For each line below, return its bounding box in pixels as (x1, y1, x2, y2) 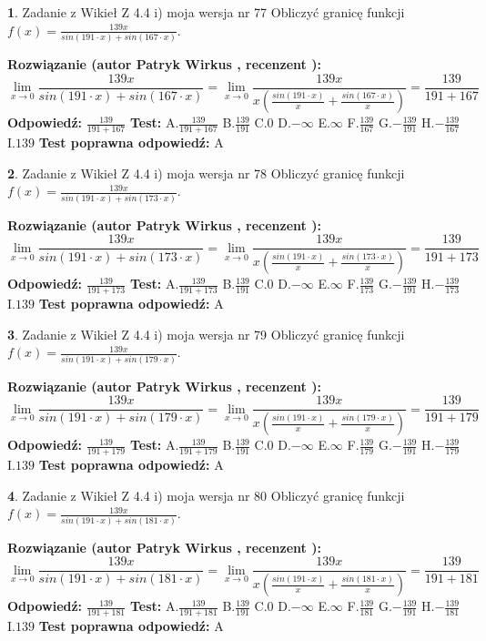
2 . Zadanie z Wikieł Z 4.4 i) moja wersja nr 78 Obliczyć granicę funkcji (7, 163, 405, 182)
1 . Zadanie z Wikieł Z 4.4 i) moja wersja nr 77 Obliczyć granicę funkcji (7, 3, 405, 21)
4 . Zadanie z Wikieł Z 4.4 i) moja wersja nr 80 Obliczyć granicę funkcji (7, 485, 405, 504)
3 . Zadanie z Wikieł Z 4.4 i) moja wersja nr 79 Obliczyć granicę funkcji (7, 324, 405, 343)
